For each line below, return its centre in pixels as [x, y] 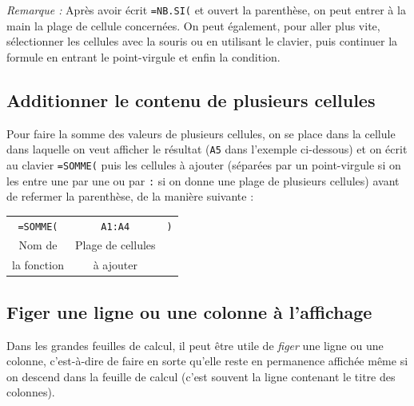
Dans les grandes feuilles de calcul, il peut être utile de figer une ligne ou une [195, 345]
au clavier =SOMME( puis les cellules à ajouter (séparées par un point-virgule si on [204, 164]
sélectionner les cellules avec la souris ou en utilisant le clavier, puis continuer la [202, 41]
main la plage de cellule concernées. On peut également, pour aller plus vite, [193, 25]
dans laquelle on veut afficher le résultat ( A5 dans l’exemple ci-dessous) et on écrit [207, 149]
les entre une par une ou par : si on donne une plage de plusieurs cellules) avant [203, 180]
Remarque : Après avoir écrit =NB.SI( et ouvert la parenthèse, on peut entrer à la [206, 10]
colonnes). [31, 392]
